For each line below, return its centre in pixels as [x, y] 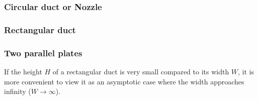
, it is [246, 71]
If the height [23, 71]
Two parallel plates [43, 53]
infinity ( [18, 91]
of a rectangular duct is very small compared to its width [141, 71]
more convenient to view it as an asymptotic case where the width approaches [124, 81]
